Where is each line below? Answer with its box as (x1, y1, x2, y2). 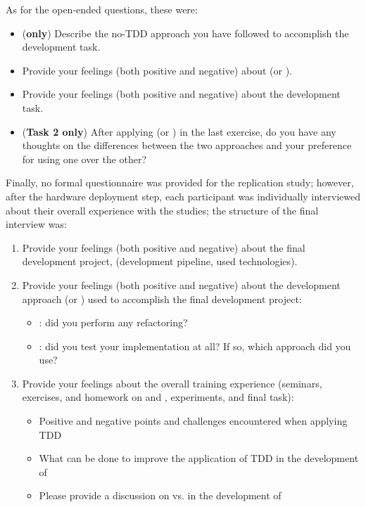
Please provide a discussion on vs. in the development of (39, 488, 282, 503)
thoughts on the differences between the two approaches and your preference (22, 138, 352, 153)
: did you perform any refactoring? (39, 315, 188, 330)
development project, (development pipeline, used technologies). (22, 254, 298, 269)
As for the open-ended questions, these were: (6, 2, 198, 16)
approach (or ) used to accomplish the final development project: (22, 291, 302, 306)
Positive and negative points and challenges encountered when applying (39, 413, 348, 428)
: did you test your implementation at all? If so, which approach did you (39, 338, 351, 353)
